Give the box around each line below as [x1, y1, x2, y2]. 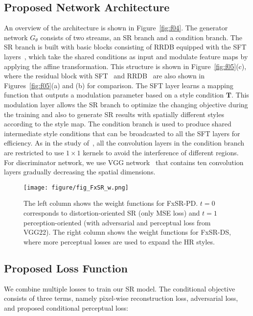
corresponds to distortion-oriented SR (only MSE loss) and [23, 207, 200, 218]
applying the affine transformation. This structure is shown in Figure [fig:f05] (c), [4, 61, 247, 71]
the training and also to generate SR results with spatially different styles [4, 109, 224, 119]
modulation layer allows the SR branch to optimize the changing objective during [4, 99, 248, 109]
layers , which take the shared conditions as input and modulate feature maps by [4, 51, 248, 61]
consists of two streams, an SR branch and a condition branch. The [40, 32, 242, 42]
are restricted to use [4, 147, 64, 157]
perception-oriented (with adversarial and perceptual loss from [23, 217, 211, 227]
